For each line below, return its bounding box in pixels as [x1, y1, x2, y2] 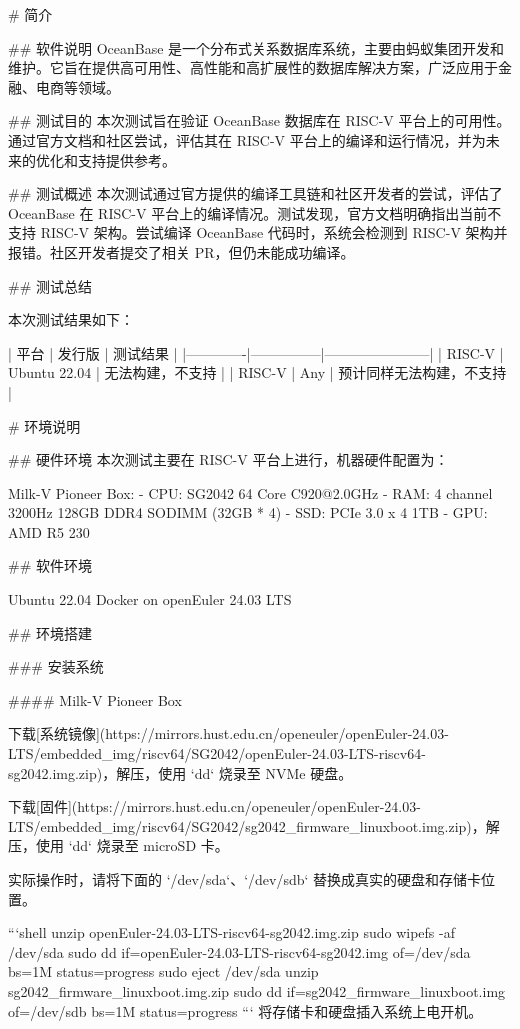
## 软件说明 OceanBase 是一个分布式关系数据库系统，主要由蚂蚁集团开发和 [8, 37, 505, 58]
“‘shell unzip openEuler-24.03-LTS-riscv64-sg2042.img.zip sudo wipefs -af [8, 922, 455, 943]
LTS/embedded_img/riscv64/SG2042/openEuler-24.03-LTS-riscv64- [8, 743, 426, 764]
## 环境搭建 [8, 622, 92, 643]
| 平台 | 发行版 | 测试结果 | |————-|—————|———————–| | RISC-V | [8, 342, 504, 363]
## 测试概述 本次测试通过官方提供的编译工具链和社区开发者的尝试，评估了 [8, 183, 503, 204]
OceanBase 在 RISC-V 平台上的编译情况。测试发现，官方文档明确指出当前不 [8, 202, 502, 223]
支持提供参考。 [77, 149, 176, 170]
